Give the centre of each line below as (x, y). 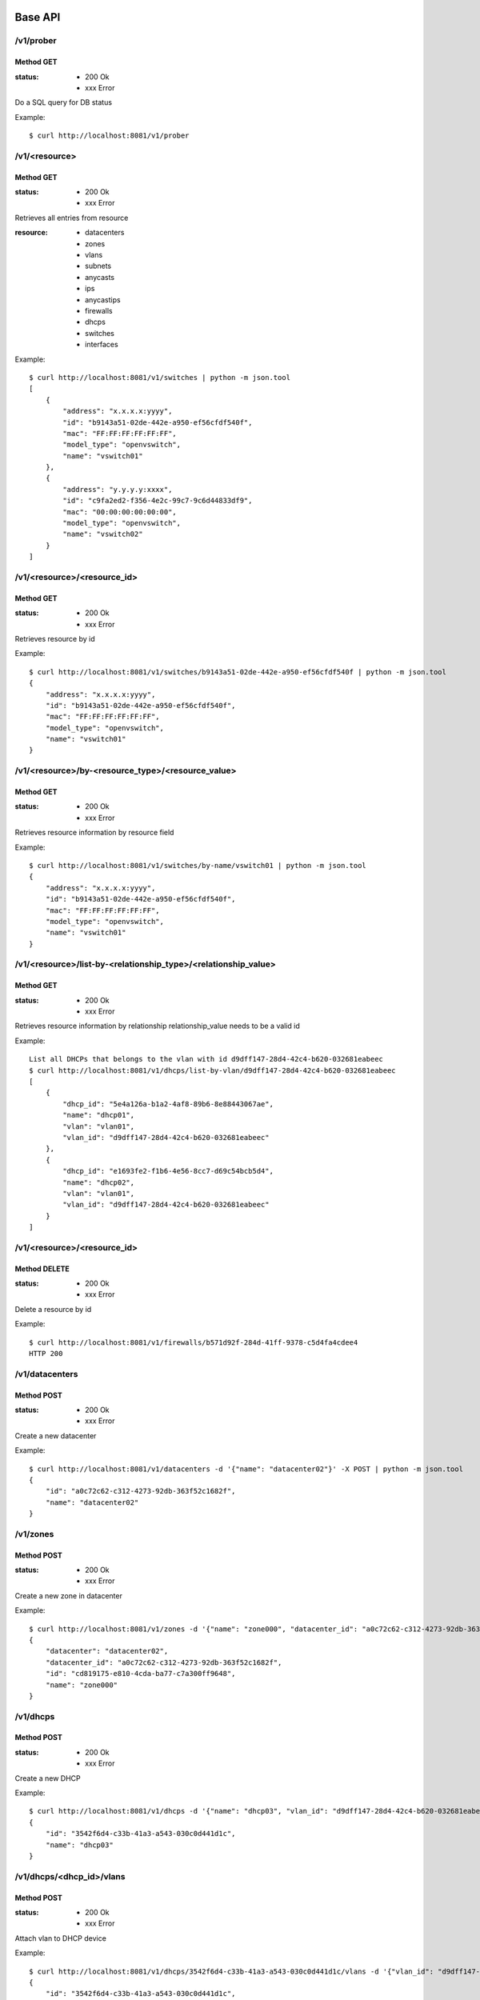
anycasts (100, 277)
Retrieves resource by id (55, 638)
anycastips (103, 299)
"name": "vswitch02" (103, 534)
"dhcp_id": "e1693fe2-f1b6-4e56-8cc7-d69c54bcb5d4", (168, 1171)
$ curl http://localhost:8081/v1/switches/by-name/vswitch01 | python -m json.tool (198, 865)
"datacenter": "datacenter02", (107, 1651)
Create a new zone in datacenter (69, 1595)
